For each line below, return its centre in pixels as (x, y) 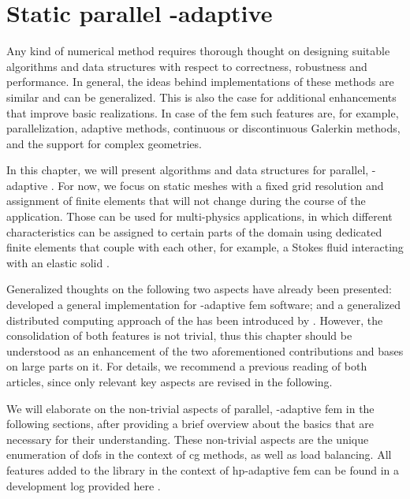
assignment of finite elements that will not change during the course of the (186, 201)
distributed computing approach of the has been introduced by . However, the (195, 320)
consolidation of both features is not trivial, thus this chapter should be (179, 335)
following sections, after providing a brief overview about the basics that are (190, 424)
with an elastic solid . (58, 262)
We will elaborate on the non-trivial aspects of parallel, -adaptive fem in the (190, 408)
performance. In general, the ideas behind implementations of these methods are (200, 82)
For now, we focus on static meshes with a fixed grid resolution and (221, 185)
